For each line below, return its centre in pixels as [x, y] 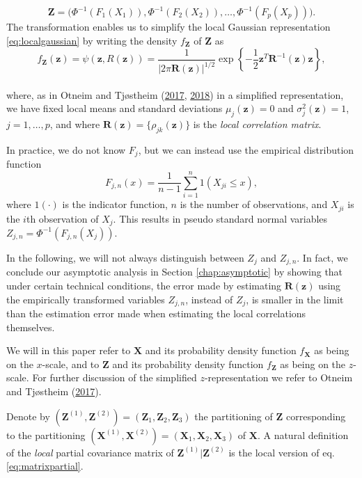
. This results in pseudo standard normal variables [220, 218]
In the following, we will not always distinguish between [125, 257]
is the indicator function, [115, 204]
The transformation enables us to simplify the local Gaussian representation [168, 26]
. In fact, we [322, 257]
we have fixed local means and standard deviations [115, 108]
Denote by [28, 416]
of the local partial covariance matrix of [90, 452]
